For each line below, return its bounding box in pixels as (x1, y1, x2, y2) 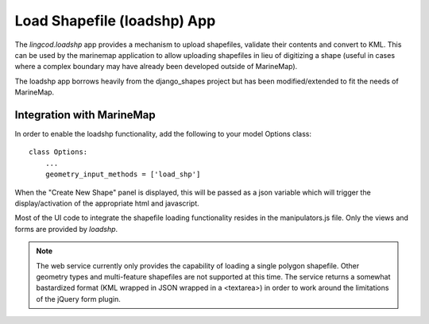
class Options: (29, 148, 88, 156)
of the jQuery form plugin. (36, 294, 121, 303)
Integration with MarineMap (14, 108, 156, 121)
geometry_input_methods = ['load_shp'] (44, 170, 201, 179)
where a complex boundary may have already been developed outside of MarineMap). (14, 62, 298, 71)
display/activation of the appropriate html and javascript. (14, 199, 200, 208)
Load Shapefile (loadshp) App (14, 12, 216, 29)
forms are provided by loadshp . (14, 224, 118, 233)
